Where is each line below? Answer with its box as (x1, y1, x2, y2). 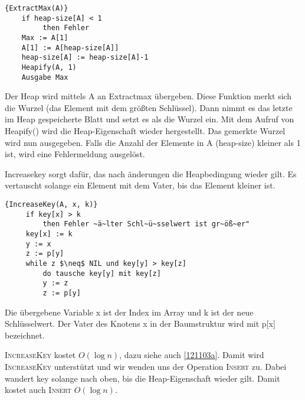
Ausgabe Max (21, 73, 68, 82)
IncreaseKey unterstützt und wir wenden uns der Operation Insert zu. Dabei (5, 360, 287, 372)
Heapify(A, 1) (21, 63, 77, 71)
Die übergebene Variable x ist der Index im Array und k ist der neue (5, 305, 254, 318)
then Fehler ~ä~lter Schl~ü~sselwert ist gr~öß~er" (42, 220, 250, 229)
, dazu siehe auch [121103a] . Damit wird (119, 349, 264, 361)
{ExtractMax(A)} (5, 4, 68, 12)
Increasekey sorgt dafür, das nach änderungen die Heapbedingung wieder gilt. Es (5, 167, 297, 180)
